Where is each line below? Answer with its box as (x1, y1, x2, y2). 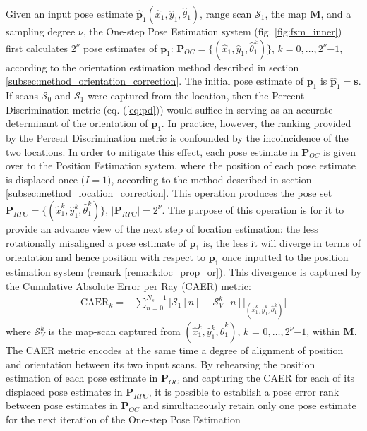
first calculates (6, 40, 68, 55)
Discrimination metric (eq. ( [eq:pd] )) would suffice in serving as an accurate (6, 102, 333, 116)
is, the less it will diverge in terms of (203, 235, 361, 250)
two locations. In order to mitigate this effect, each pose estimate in (6, 144, 299, 159)
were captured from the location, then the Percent (88, 87, 305, 102)
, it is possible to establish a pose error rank (148, 384, 339, 399)
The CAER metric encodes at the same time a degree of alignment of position (6, 343, 344, 358)
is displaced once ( (6, 171, 85, 186)
